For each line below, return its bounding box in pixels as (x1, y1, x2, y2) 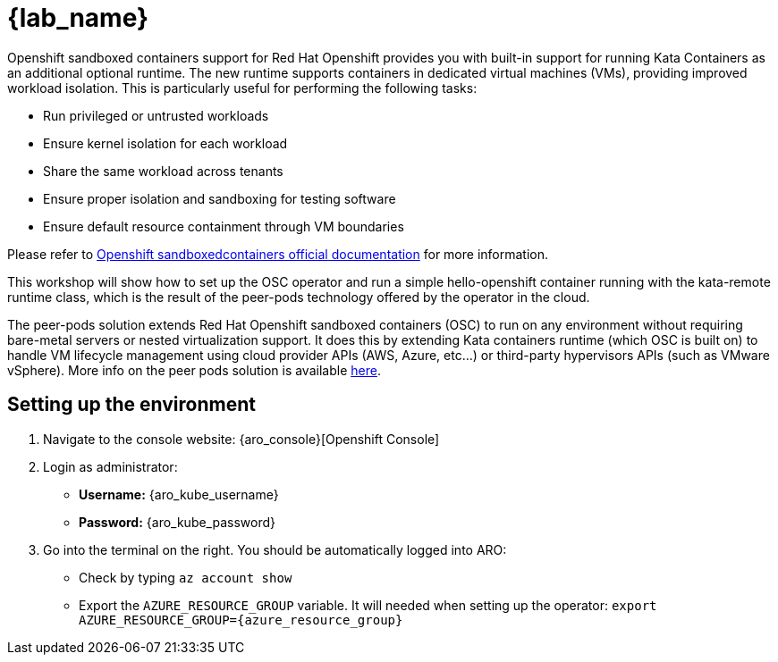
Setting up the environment (7, 393, 256, 416)
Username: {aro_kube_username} (79, 486, 279, 502)
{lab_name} (7, 3, 149, 33)
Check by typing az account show (79, 569, 292, 585)
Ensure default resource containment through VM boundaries (43, 218, 404, 234)
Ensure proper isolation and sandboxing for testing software (43, 190, 396, 206)
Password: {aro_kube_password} (79, 514, 275, 530)
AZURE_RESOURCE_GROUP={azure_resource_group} (79, 612, 403, 627)
